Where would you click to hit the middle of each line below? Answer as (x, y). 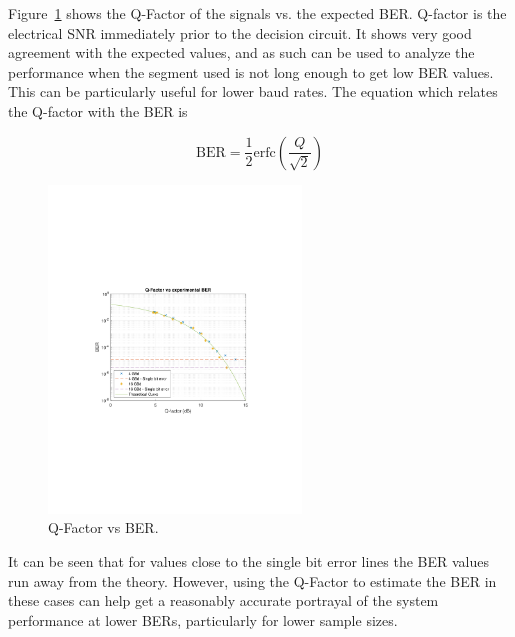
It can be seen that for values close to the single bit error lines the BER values (249, 561)
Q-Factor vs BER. (103, 527)
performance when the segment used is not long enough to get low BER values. (251, 71)
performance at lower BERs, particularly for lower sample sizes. (203, 619)
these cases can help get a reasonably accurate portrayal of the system (223, 600)
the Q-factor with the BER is (98, 110)
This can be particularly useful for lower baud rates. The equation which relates (253, 91)
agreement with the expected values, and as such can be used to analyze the (241, 52)
